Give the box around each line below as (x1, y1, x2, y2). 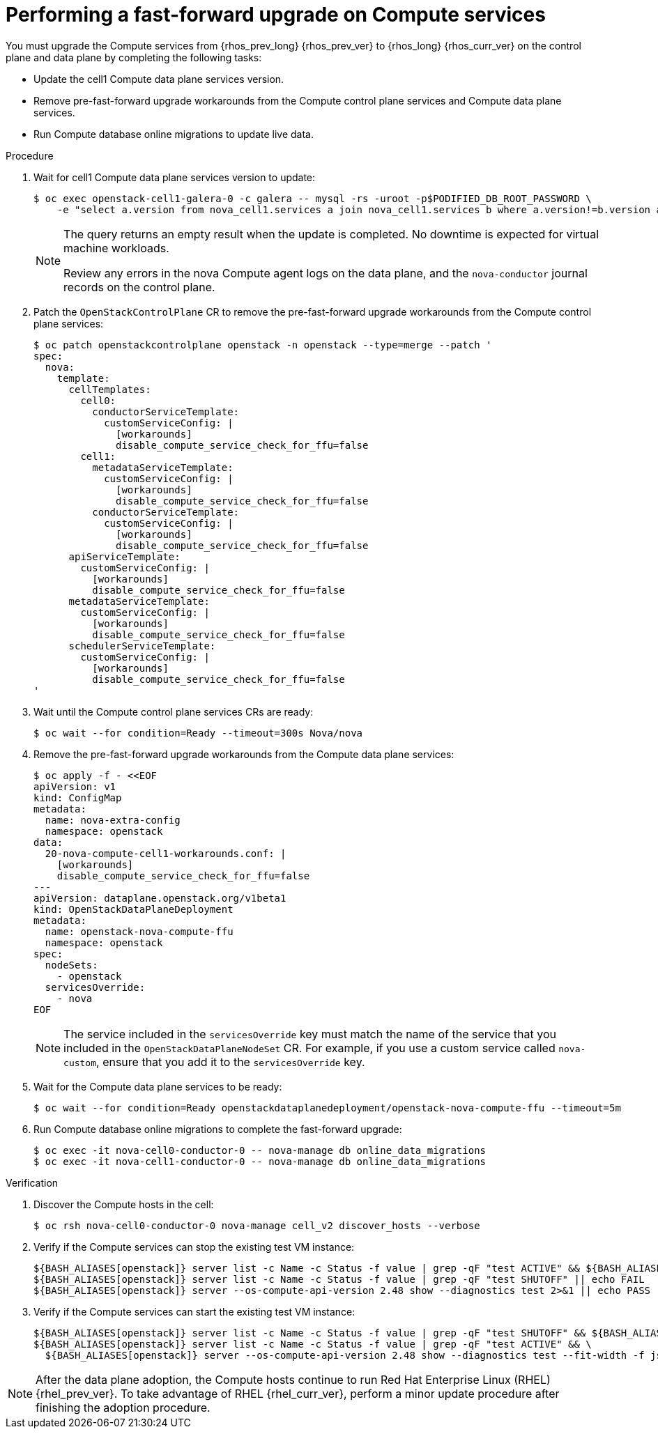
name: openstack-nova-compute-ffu (45, 925, 234, 937)
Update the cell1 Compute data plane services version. (33, 72, 284, 85)
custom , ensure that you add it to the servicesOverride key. (63, 1054, 365, 1069)
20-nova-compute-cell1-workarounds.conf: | (45, 847, 286, 859)
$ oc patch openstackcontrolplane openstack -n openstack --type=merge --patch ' (33, 339, 492, 350)
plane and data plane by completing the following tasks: (6, 51, 262, 63)
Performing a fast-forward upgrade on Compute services (6, 3, 546, 26)
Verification (6, 1176, 59, 1189)
